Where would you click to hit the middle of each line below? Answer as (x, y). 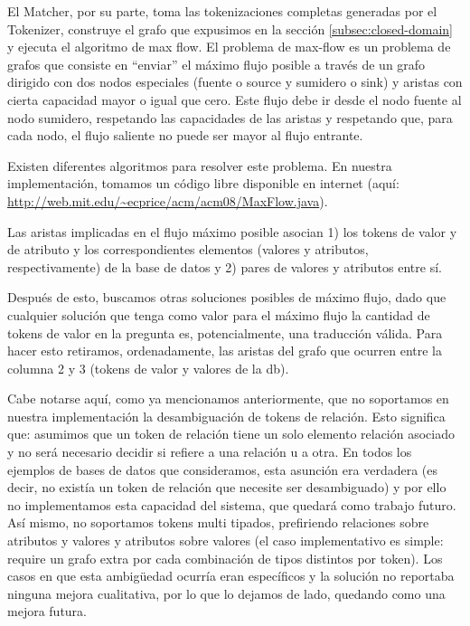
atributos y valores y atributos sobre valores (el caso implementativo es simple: (226, 541)
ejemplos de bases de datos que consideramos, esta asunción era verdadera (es (222, 469)
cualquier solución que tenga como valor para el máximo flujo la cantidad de (219, 314)
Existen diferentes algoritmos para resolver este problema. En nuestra (200, 165)
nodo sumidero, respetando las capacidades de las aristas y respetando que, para (230, 117)
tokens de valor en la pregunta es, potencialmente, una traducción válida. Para (225, 332)
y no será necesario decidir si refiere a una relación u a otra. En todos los (210, 452)
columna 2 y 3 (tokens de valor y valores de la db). (148, 368)
